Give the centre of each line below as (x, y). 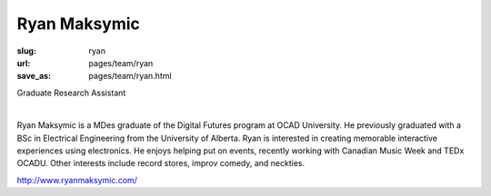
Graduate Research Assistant (71, 93)
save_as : (34, 76)
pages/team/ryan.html (130, 76)
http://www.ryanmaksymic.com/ (77, 180)
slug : (26, 51)
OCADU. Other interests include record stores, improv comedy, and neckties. (161, 163)
